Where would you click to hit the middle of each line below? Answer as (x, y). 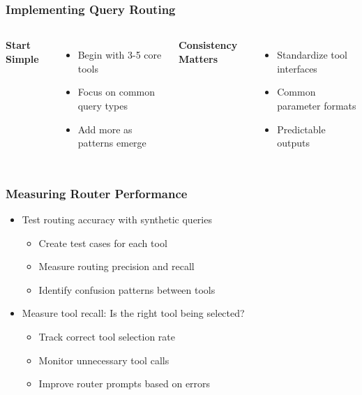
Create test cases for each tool (103, 243)
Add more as (105, 129)
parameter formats (317, 105)
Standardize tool (312, 55)
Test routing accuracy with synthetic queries (117, 219)
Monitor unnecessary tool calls (104, 360)
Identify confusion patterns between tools (127, 289)
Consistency (208, 45)
